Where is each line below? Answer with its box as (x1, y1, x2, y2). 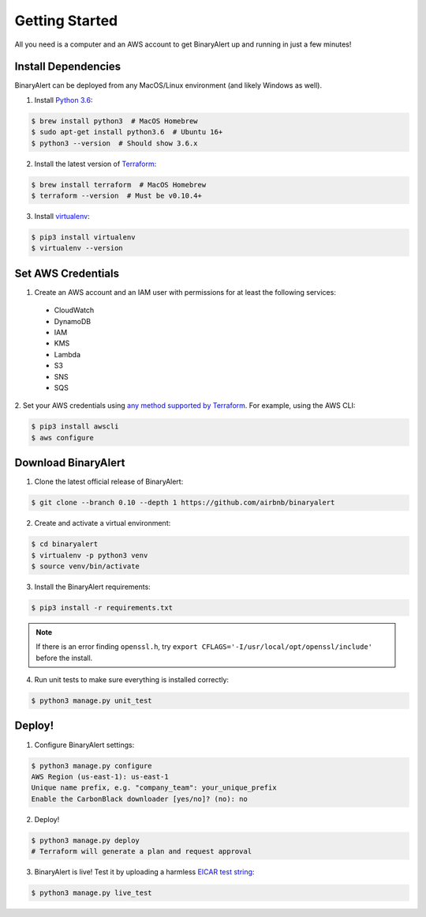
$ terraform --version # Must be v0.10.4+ (31, 191, 203, 200)
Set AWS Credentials (14, 266, 120, 280)
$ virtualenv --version (31, 243, 124, 253)
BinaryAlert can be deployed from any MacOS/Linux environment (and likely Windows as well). (14, 81, 323, 90)
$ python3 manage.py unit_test (31, 696, 153, 705)
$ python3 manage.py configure (31, 761, 153, 770)
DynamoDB (54, 316, 92, 326)
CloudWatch (54, 305, 95, 315)
